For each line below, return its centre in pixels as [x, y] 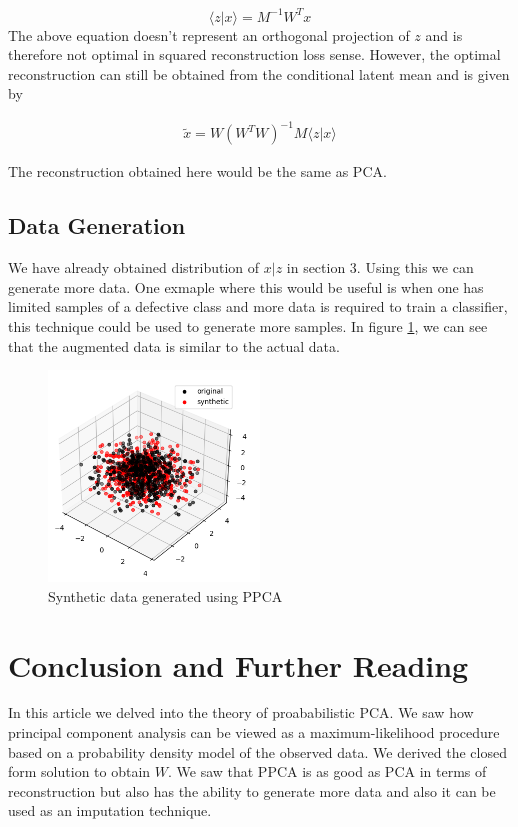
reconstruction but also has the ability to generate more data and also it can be [252, 790]
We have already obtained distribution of [134, 267]
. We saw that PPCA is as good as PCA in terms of [327, 771]
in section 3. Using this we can [380, 267]
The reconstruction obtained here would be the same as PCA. [197, 171]
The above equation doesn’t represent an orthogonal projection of [209, 34]
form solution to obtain [79, 771]
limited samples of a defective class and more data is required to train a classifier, [258, 306]
